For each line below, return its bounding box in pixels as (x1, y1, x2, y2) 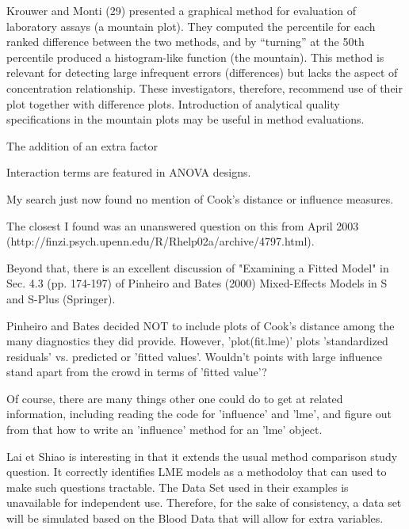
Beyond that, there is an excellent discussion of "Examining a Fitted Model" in (6, 259, 389, 276)
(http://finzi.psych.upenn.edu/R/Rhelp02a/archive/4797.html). (6, 233, 315, 249)
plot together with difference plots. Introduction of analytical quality (6, 95, 340, 112)
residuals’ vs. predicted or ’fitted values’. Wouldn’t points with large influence (6, 348, 382, 364)
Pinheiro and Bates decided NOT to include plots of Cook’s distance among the (6, 317, 395, 333)
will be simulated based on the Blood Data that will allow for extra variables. (6, 510, 384, 527)
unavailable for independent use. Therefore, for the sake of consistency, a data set (6, 494, 402, 511)
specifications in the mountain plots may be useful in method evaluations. (6, 111, 365, 127)
